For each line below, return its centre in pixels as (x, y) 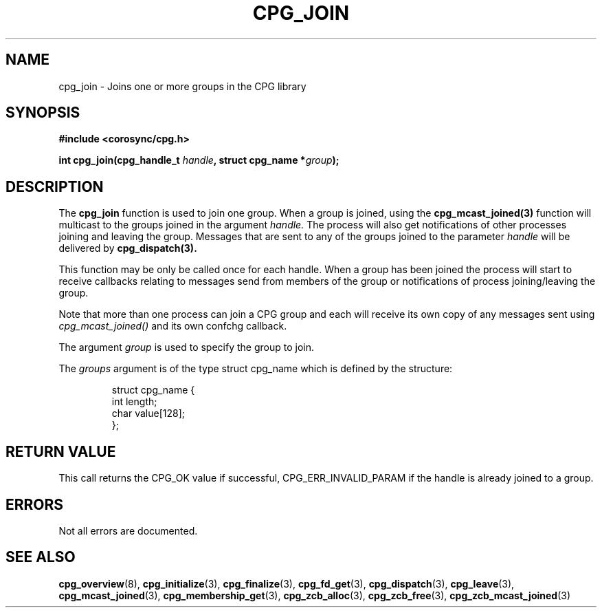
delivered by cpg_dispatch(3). (128, 248)
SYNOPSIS (43, 113)
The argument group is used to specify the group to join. (186, 347)
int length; (134, 402)
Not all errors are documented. (128, 530)
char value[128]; (148, 413)
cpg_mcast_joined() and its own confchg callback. (173, 326)
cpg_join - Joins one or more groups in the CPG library (182, 86)
